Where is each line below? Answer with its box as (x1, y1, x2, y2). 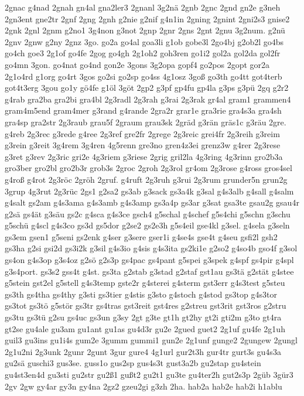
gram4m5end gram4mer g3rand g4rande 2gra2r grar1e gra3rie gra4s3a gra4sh (5, 104, 282, 117)
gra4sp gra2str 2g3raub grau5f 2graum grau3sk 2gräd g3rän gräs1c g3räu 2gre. (5, 115, 286, 128)
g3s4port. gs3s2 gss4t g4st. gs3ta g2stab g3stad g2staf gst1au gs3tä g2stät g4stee (5, 265, 294, 277)
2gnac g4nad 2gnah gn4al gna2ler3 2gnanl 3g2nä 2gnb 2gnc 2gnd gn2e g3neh (5, 1, 281, 13)
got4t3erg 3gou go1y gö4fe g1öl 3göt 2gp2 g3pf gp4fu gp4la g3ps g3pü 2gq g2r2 (5, 81, 289, 94)
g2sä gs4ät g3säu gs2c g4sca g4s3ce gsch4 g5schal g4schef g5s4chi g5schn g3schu (5, 207, 291, 220)
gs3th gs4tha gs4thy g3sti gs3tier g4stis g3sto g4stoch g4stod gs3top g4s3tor (5, 288, 277, 300)
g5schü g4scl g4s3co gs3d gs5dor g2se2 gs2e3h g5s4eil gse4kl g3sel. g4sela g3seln (5, 219, 290, 231)
